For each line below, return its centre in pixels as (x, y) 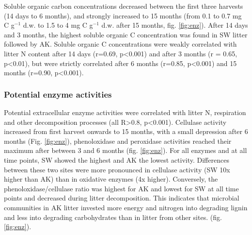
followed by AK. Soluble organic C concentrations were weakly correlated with (120, 44)
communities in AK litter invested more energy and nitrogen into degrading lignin (126, 207)
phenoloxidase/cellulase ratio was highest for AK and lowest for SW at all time (121, 188)
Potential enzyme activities (58, 94)
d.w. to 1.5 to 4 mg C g (58, 25)
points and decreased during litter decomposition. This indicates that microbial (122, 198)
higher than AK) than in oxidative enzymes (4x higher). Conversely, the (111, 179)
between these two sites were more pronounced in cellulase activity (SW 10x (117, 169)
